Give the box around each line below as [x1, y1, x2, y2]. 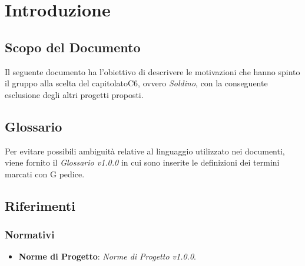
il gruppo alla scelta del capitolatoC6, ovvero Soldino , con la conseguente [5, 77, 268, 89]
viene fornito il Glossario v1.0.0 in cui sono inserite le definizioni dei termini [5, 156, 280, 169]
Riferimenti [5, 196, 75, 214]
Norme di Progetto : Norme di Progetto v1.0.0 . [18, 250, 196, 262]
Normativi [5, 227, 55, 242]
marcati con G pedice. [5, 167, 85, 180]
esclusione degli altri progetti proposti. [5, 88, 144, 100]
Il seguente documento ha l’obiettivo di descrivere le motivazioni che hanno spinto [5, 65, 300, 78]
